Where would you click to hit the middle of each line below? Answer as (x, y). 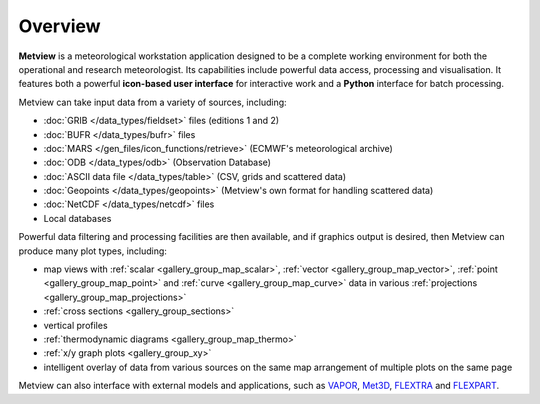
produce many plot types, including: (92, 251)
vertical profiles (76, 325)
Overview (59, 26)
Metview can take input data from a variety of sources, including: (152, 102)
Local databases (77, 218)
